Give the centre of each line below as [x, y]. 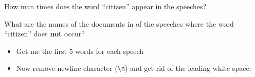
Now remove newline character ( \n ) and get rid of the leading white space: [134, 68]
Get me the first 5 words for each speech [80, 51]
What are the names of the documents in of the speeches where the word [119, 23]
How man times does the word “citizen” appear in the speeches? [105, 6]
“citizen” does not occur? [44, 34]
